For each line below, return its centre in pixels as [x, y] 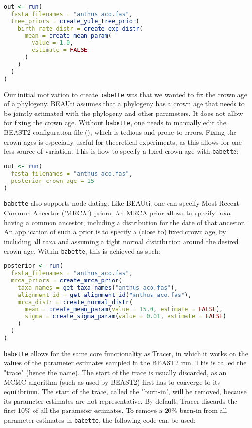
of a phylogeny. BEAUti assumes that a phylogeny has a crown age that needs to [124, 104]
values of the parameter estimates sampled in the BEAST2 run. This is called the [125, 363]
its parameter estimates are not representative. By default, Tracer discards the [121, 401]
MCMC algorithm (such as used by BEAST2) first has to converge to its [112, 382]
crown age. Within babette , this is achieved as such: [82, 251]
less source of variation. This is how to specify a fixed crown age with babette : [121, 151]
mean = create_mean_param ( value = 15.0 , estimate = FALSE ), [124, 309]
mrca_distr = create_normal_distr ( [75, 302]
